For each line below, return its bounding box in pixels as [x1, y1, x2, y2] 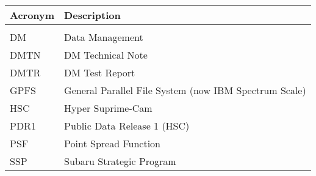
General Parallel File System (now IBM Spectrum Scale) [64, 83, 306, 97]
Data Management [64, 30, 143, 44]
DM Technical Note [64, 48, 148, 62]
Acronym [10, 8, 55, 22]
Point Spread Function [64, 136, 160, 150]
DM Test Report [64, 65, 135, 79]
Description [64, 8, 121, 22]
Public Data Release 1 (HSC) [64, 119, 190, 133]
